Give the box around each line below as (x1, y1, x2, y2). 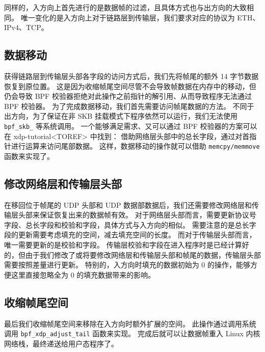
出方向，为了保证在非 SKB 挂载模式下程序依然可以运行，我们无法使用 (4, 111, 237, 121)
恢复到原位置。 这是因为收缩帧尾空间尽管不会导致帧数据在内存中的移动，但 (4, 80, 256, 91)
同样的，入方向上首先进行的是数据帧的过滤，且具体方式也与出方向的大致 (4, 2, 247, 12)
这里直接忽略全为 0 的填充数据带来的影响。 (11, 269, 155, 280)
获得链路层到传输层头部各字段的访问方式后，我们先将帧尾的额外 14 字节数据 (4, 70, 259, 81)
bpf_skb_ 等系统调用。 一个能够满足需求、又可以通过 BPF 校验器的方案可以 (4, 120, 257, 131)
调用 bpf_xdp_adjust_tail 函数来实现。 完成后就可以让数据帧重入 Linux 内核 (4, 328, 260, 339)
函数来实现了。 (4, 150, 54, 161)
